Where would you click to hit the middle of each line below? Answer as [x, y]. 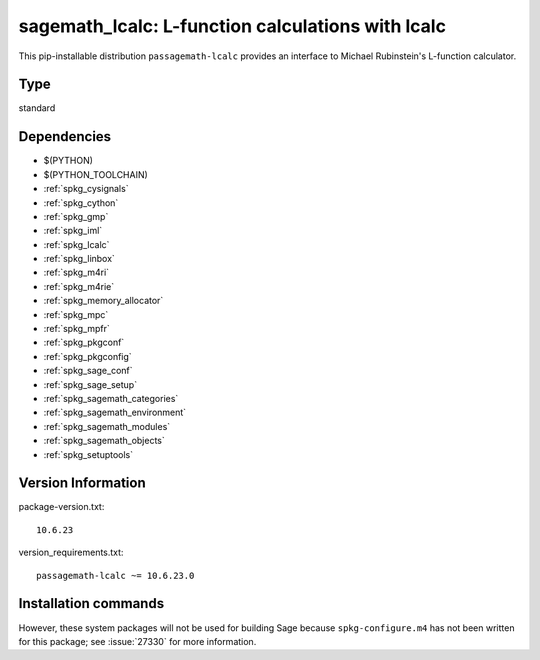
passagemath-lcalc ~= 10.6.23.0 [115, 575]
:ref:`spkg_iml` [73, 231]
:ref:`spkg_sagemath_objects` [104, 441]
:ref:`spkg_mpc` [76, 314]
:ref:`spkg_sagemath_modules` [107, 426]
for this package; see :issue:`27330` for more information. [137, 641]
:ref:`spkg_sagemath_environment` [115, 412]
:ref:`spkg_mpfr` [76, 329]
